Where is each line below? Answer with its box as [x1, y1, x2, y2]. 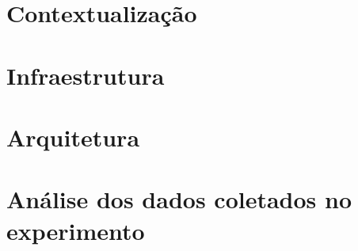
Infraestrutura [6, 59, 165, 91]
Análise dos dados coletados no [6, 183, 352, 215]
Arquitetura [6, 120, 140, 153]
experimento [6, 214, 145, 246]
